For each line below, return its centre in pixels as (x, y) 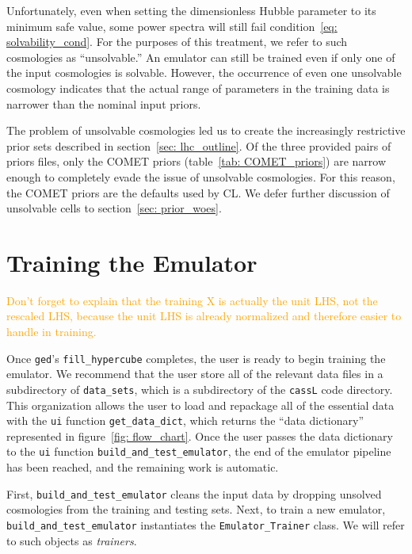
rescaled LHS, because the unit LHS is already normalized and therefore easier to (204, 316)
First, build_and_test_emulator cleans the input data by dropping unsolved (194, 493)
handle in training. (51, 332)
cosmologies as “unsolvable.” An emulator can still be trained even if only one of (201, 57)
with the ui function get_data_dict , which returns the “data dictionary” (185, 420)
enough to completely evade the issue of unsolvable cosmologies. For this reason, (201, 176)
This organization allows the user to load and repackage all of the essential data (200, 405)
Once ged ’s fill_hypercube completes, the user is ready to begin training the (196, 358)
